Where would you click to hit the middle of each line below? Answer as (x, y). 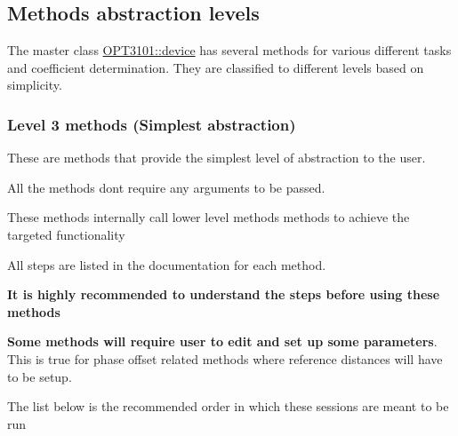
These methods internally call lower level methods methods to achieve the (209, 217)
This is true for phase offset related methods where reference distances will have (225, 358)
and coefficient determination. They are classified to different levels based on (216, 67)
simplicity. (35, 85)
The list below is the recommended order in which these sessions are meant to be (228, 406)
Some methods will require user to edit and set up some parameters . (222, 341)
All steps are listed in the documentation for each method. (167, 264)
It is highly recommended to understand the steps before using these (224, 294)
